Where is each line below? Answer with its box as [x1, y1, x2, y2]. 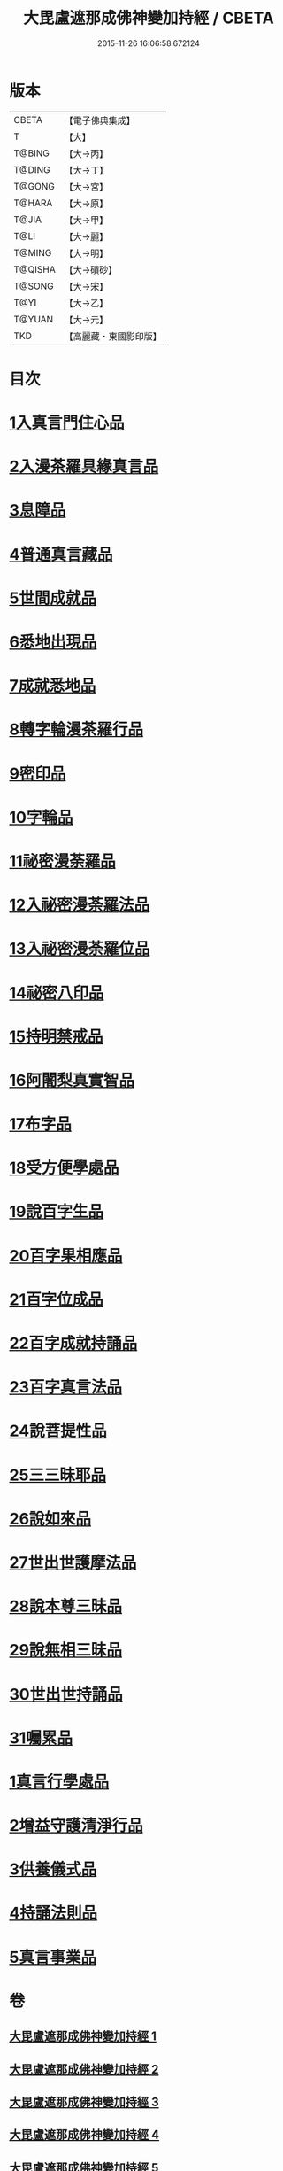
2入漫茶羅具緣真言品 [9, 457, 159, 477]
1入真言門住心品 [9, 413, 126, 433]
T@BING [13, 147, 50, 159]
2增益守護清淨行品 [9, 1816, 143, 1836]
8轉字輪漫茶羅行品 [9, 719, 144, 740]
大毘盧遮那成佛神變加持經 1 [9, 2029, 157, 2044]
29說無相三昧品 [9, 1640, 122, 1661]
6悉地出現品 [9, 632, 97, 652]
